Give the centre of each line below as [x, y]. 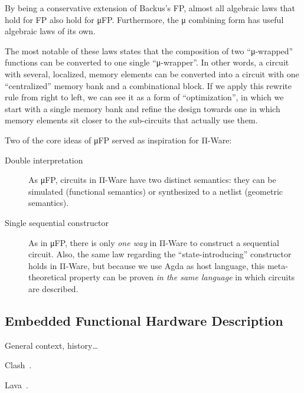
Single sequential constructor [57, 222]
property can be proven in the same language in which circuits [182, 277]
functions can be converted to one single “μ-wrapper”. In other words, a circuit [147, 62]
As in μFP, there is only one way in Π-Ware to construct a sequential [154, 242]
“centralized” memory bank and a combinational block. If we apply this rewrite [148, 85]
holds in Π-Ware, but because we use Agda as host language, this [147, 265]
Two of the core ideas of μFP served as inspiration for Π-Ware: [118, 140]
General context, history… [51, 345]
